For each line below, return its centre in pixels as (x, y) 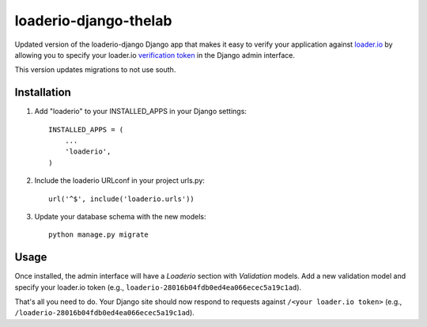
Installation (43, 92)
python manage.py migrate (99, 235)
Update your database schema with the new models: (120, 216)
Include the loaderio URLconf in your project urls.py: (120, 181)
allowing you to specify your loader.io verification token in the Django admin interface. (155, 55)
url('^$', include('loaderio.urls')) (122, 199)
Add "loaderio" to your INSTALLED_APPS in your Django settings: (140, 112)
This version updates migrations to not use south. (95, 70)
